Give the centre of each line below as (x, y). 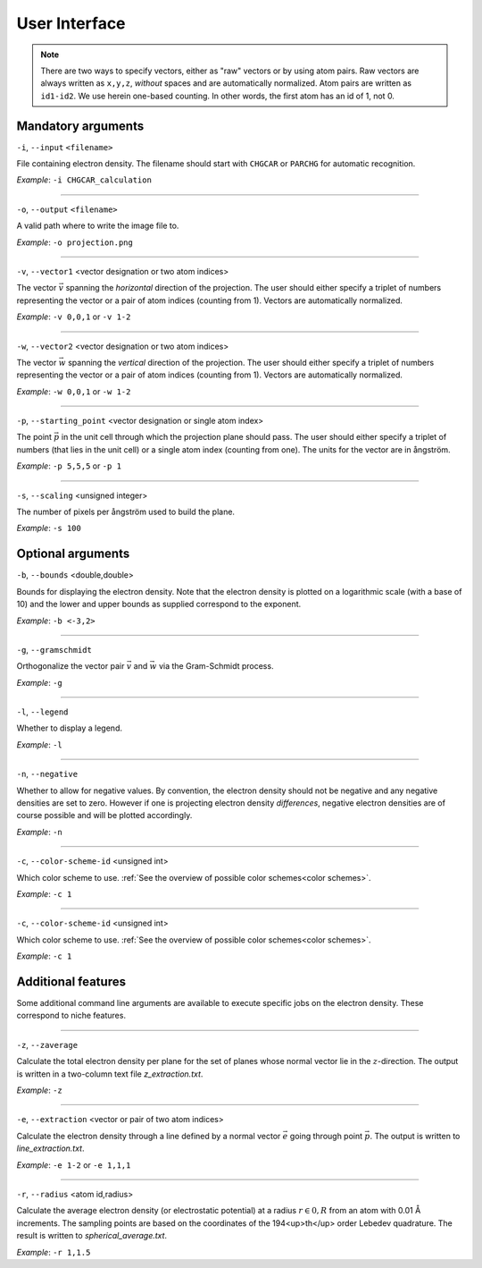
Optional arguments (73, 554)
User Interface (71, 23)
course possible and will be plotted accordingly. (104, 816)
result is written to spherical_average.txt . (92, 1236)
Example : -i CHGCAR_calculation (84, 180)
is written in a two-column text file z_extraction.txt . (110, 1074)
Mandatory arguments (80, 126)
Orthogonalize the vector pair (71, 666)
